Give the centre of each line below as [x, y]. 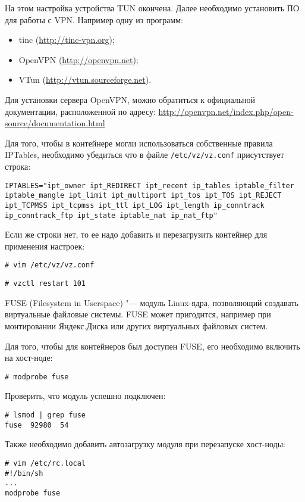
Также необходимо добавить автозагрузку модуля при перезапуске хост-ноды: [145, 444]
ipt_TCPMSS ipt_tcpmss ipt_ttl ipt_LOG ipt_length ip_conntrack [135, 205]
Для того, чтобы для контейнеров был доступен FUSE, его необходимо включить [152, 346]
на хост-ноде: [29, 358]
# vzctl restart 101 [45, 284]
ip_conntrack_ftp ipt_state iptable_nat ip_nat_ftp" [111, 215]
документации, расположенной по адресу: [80, 111]
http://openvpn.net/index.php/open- [226, 111]
